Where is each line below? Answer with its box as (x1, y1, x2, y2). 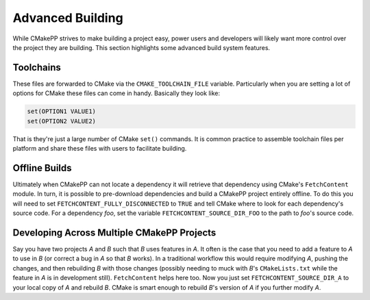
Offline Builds (12, 162, 72, 174)
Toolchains (12, 62, 61, 73)
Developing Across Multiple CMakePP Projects (12, 227, 217, 238)
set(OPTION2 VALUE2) (27, 117, 96, 125)
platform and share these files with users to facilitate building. (12, 144, 187, 152)
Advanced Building (12, 10, 123, 25)
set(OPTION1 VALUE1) (27, 108, 96, 116)
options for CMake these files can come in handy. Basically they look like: (12, 89, 221, 97)
